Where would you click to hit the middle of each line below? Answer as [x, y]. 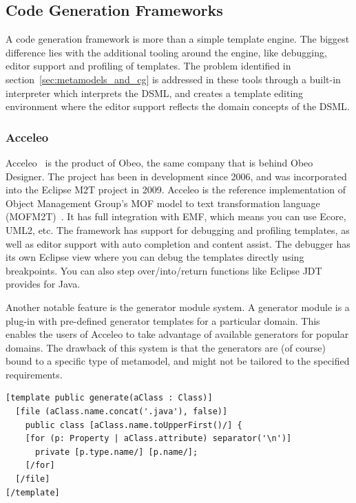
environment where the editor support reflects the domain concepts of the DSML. [178, 106]
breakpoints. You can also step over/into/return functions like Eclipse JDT [164, 270]
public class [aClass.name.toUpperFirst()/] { [134, 425]
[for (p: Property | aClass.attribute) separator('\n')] [158, 439]
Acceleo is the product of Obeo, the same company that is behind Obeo [159, 162]
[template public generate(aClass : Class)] [109, 398]
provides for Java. [43, 284]
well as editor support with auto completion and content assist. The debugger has [178, 243]
